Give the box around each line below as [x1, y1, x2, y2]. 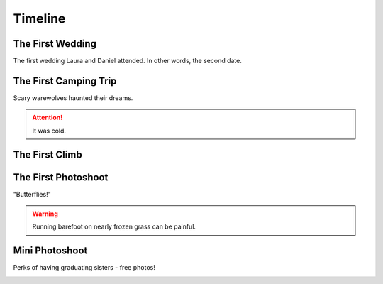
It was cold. [32, 126, 67, 135]
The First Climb [13, 148, 82, 160]
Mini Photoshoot [13, 245, 88, 257]
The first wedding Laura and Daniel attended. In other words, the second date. [13, 57, 243, 65]
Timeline [13, 11, 66, 26]
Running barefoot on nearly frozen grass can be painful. [32, 222, 196, 231]
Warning [32, 209, 58, 218]
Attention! [32, 114, 63, 122]
